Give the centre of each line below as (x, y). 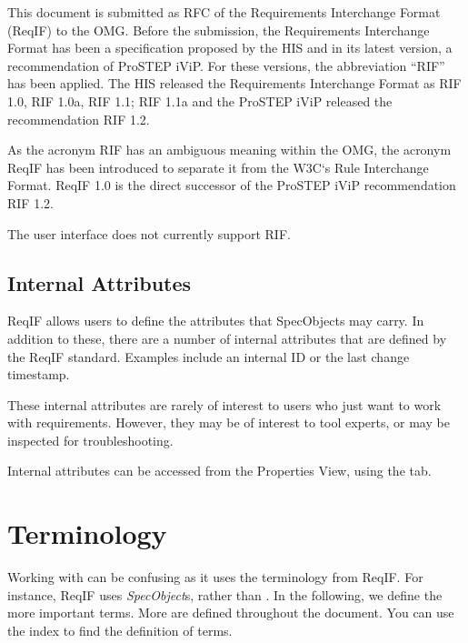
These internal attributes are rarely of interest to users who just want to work (224, 404)
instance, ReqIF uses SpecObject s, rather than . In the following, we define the (225, 594)
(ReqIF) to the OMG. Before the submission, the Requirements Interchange (219, 30)
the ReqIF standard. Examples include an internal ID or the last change (209, 356)
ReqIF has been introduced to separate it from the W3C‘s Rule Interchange (218, 167)
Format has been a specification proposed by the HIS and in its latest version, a (230, 48)
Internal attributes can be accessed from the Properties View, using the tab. (219, 471)
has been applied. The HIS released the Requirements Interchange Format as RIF (234, 83)
